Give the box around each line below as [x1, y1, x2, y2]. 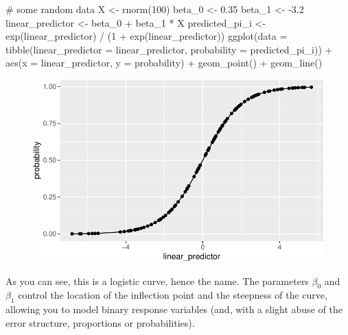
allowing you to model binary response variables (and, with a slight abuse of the [5, 302, 343, 317]
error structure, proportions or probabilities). [5, 315, 195, 330]
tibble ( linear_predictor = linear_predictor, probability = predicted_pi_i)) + [5, 42, 333, 56]
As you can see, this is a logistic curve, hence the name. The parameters [5, 273, 309, 288]
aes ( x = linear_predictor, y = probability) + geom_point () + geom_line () [5, 55, 323, 70]
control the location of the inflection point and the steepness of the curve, [18, 288, 327, 302]
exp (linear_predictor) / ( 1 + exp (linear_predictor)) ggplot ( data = [5, 29, 288, 43]
